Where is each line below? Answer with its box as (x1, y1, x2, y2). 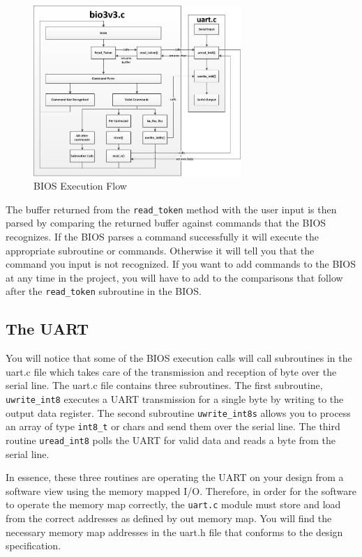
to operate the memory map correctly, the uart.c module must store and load (6, 497, 341, 512)
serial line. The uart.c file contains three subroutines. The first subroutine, (6, 378, 323, 392)
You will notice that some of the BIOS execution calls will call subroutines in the (6, 351, 352, 365)
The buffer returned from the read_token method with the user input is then (6, 201, 337, 216)
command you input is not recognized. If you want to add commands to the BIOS (6, 257, 356, 271)
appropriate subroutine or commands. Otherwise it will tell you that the (6, 243, 315, 257)
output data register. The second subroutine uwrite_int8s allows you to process (6, 405, 351, 420)
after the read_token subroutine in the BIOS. (6, 284, 202, 298)
